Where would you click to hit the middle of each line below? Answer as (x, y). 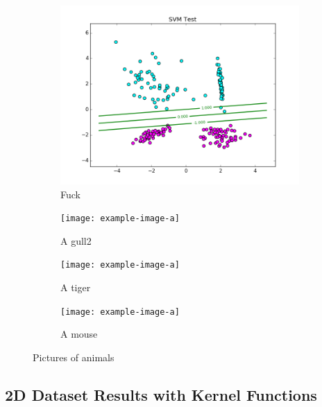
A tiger (76, 287)
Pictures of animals (74, 357)
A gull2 (76, 240)
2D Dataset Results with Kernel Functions (161, 394)
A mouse (79, 334)
